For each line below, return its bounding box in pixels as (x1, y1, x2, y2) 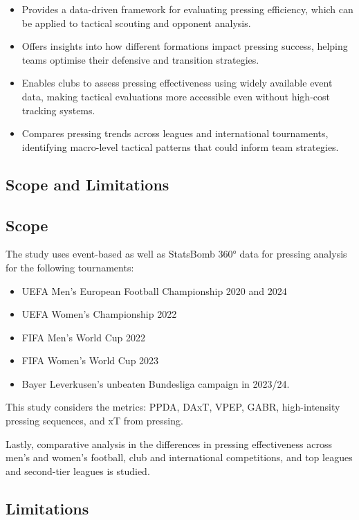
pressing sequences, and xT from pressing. (6, 413, 183, 428)
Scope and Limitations (6, 173, 169, 195)
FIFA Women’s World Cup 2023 (21, 353, 159, 368)
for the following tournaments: (6, 260, 134, 274)
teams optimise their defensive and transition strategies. (21, 52, 259, 66)
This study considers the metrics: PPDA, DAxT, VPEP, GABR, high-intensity (6, 400, 340, 414)
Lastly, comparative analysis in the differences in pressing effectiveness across (6, 436, 332, 451)
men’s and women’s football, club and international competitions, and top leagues (6, 450, 353, 465)
